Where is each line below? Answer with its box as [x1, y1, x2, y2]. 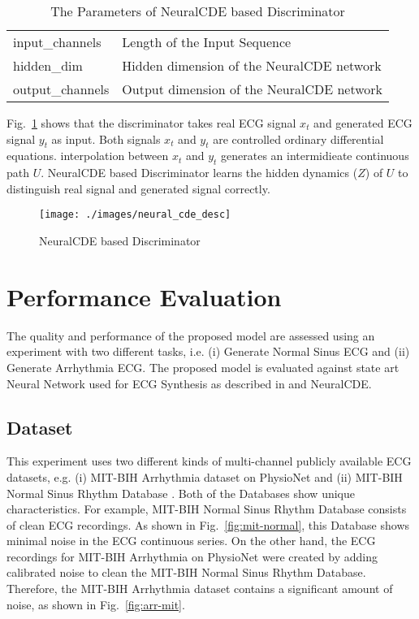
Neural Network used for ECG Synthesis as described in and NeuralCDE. [6, 374, 372, 392]
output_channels [13, 80, 110, 98]
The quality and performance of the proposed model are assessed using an [6, 327, 375, 344]
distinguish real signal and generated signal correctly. [6, 180, 270, 197]
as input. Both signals [51, 130, 161, 147]
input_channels [13, 32, 102, 51]
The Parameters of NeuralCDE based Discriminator [50, 2, 345, 20]
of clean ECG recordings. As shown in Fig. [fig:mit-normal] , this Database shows [6, 516, 410, 533]
